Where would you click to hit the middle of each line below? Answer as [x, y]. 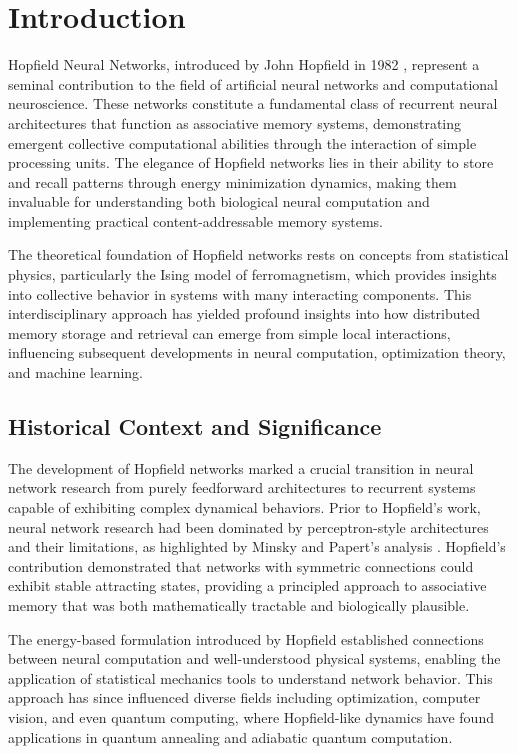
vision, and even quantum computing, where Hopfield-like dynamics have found [251, 716]
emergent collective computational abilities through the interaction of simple [242, 142]
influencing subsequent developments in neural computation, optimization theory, [257, 352]
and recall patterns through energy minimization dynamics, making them [232, 181]
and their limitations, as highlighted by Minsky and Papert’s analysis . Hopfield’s [257, 546]
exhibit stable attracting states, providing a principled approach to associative [247, 585]
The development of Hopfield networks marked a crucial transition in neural [241, 467]
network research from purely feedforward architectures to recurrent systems [242, 487]
